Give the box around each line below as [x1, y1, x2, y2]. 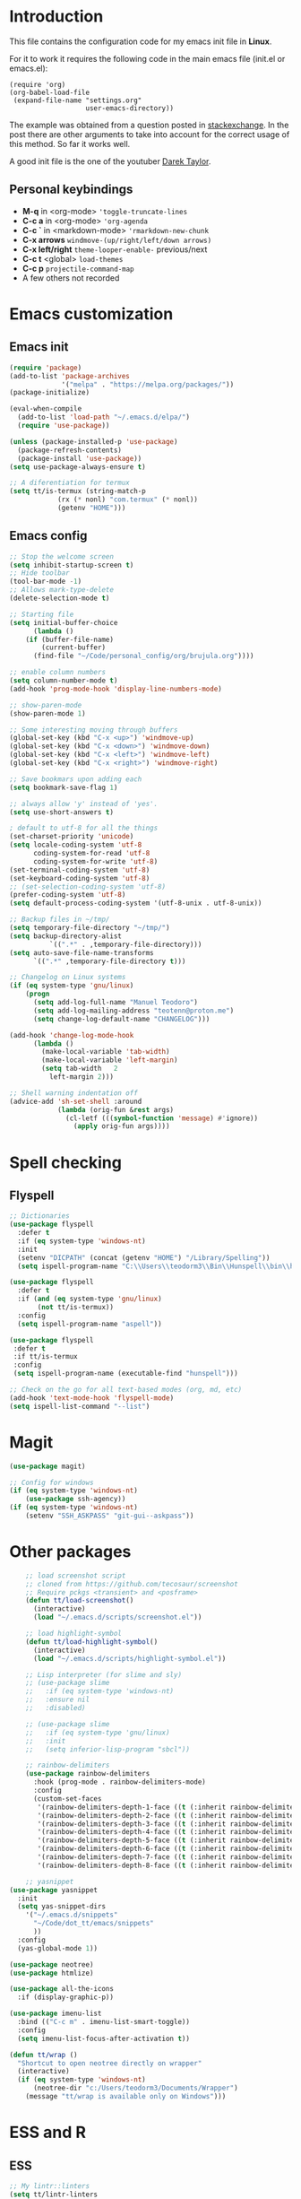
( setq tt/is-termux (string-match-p [9, 487, 146, 496]
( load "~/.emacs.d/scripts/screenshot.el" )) [32, 1612, 202, 1622]
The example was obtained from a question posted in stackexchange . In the [9, 119, 289, 130]
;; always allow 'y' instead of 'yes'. [9, 799, 159, 808]
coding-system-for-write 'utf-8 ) [32, 856, 159, 866]
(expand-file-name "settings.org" [13, 96, 142, 105]
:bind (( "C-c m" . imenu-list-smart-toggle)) [17, 2018, 191, 2027]
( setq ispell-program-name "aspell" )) [17, 1319, 163, 1328]
